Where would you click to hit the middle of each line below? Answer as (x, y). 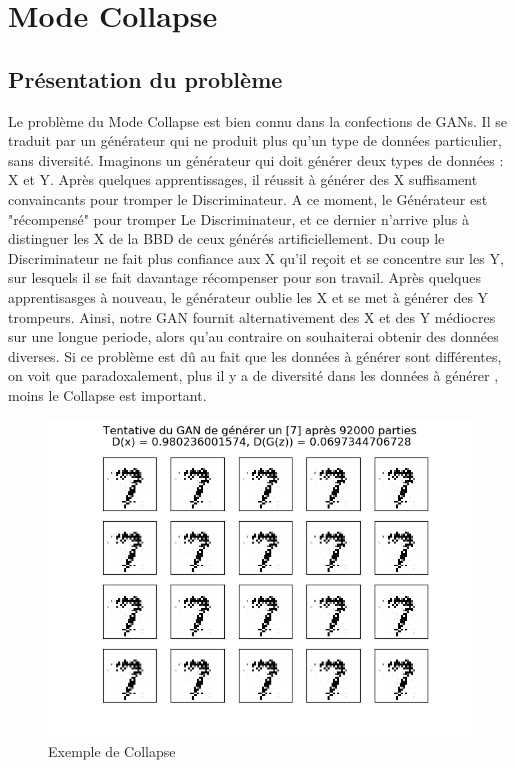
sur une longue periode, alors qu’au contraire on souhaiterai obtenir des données (253, 336)
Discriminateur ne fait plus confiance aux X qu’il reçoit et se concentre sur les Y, (256, 257)
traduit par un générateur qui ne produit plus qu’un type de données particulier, (255, 140)
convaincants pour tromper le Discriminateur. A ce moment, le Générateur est (248, 198)
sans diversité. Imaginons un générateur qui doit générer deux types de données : (256, 159)
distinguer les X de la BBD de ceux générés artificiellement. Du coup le (226, 238)
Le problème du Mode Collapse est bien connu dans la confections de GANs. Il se (257, 120)
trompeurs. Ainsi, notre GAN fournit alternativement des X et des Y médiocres (252, 316)
